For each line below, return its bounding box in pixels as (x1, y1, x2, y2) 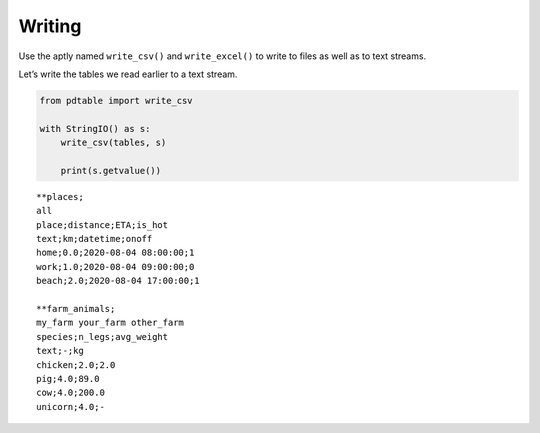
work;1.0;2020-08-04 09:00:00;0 (36, 261, 195, 272)
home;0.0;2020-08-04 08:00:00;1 (36, 247, 195, 259)
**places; (36, 191, 84, 202)
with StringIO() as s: (39, 123, 151, 134)
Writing (18, 15, 82, 37)
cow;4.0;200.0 (36, 387, 105, 399)
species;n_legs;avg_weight (36, 331, 169, 342)
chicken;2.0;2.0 (36, 359, 116, 370)
